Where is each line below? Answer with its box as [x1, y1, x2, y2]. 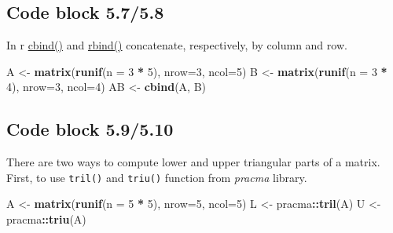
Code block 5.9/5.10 [6, 117, 174, 141]
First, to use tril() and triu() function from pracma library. [6, 169, 307, 185]
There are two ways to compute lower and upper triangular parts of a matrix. [6, 154, 380, 170]
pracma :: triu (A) [6, 211, 86, 228]
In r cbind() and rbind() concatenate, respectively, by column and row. [6, 37, 347, 53]
